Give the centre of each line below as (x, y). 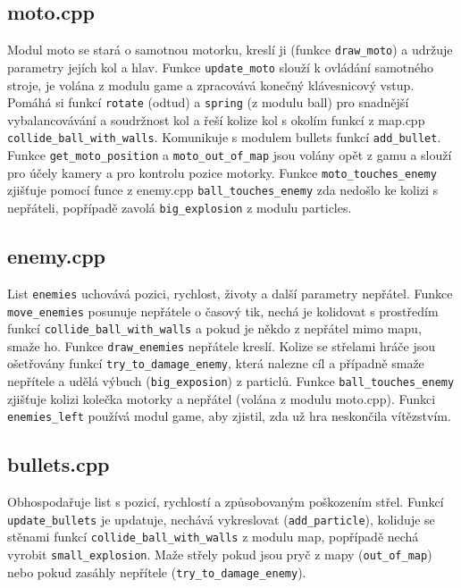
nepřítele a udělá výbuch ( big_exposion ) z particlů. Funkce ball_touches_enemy (231, 381)
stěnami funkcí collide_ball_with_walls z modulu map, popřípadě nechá (213, 537)
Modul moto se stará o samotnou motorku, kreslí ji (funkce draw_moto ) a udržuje (230, 50)
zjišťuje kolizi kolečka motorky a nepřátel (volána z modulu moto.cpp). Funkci (222, 398)
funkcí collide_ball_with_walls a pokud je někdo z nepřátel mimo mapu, (214, 328)
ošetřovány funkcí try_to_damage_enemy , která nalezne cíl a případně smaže (216, 363)
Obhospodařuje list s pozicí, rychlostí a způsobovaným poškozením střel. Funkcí (226, 502)
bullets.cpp (59, 464)
